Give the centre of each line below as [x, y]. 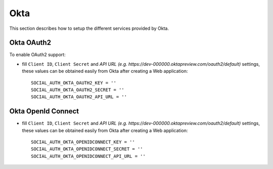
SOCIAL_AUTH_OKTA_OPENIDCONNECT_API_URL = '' [88, 156]
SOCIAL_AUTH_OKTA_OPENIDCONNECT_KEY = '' [83, 142]
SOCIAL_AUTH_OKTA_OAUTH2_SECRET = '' [78, 90]
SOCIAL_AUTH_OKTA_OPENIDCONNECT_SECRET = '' [87, 149]
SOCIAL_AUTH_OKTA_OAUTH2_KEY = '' [74, 83]
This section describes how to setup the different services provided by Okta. [89, 28]
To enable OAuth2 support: [37, 55]
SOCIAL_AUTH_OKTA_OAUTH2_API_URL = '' [79, 97]
